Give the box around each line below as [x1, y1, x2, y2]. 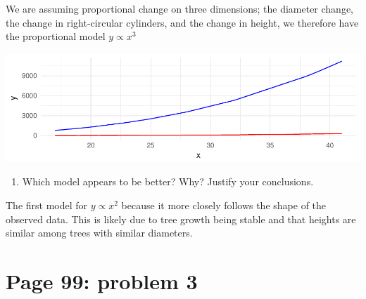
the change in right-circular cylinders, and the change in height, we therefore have [6, 15, 359, 29]
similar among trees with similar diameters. [6, 225, 193, 240]
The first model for [6, 198, 88, 213]
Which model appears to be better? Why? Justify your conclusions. [22, 174, 314, 189]
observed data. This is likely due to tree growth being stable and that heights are [6, 211, 356, 226]
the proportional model [6, 29, 106, 44]
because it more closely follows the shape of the [121, 198, 327, 213]
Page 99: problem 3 [6, 267, 198, 295]
